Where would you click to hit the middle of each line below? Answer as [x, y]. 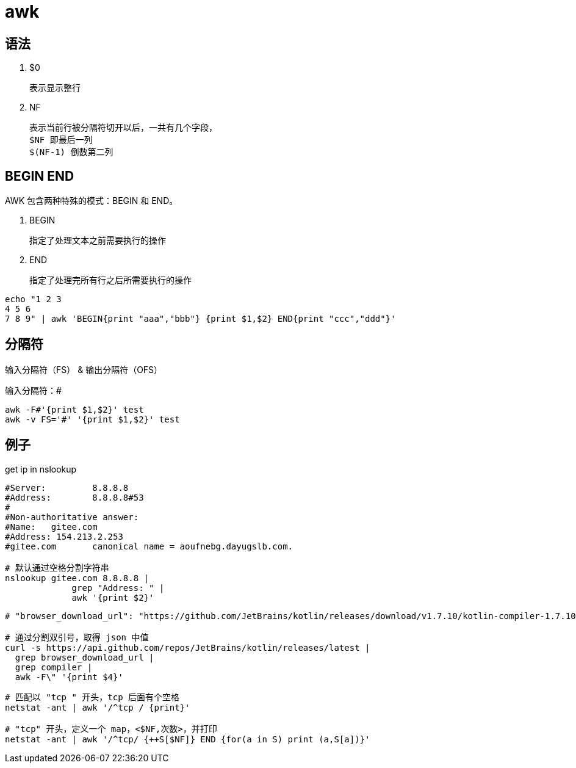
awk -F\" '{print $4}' [69, 677]
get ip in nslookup [41, 469]
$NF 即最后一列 [61, 140]
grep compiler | [54, 667]
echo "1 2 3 [33, 299]
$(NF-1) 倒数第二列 [71, 152]
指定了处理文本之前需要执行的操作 [98, 241]
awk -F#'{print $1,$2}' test [74, 409]
